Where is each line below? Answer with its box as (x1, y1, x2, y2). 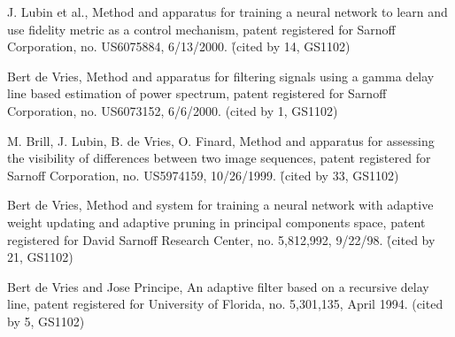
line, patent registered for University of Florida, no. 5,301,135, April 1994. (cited (7, 295, 443, 313)
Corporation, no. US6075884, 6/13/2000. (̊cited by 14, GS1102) (7, 37, 351, 56)
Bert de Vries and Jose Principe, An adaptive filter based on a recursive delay (7, 277, 429, 295)
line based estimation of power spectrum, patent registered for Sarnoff (7, 84, 387, 103)
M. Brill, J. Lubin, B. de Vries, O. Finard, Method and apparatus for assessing (7, 131, 435, 149)
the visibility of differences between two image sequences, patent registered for (7, 149, 431, 167)
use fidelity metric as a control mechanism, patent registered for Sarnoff (7, 19, 396, 38)
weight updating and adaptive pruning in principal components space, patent (7, 212, 426, 231)
